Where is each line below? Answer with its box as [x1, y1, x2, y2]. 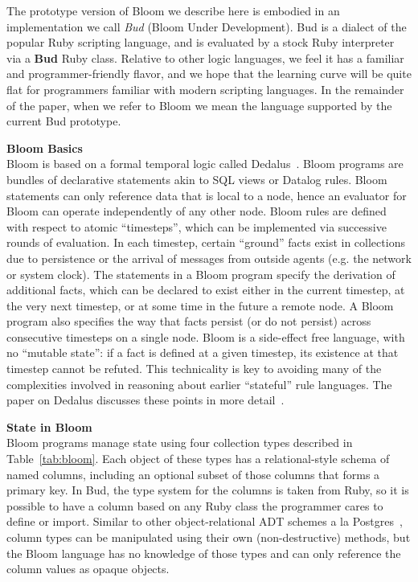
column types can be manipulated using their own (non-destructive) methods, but [6, 529, 411, 545]
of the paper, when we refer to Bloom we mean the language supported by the [6, 96, 392, 113]
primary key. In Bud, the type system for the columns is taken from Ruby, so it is [6, 482, 409, 498]
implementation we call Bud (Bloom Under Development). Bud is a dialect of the [6, 18, 407, 35]
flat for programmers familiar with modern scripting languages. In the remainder [6, 80, 404, 97]
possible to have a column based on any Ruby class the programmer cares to [6, 497, 383, 514]
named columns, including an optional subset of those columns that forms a [6, 465, 380, 482]
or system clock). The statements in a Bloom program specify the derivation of [6, 265, 395, 282]
